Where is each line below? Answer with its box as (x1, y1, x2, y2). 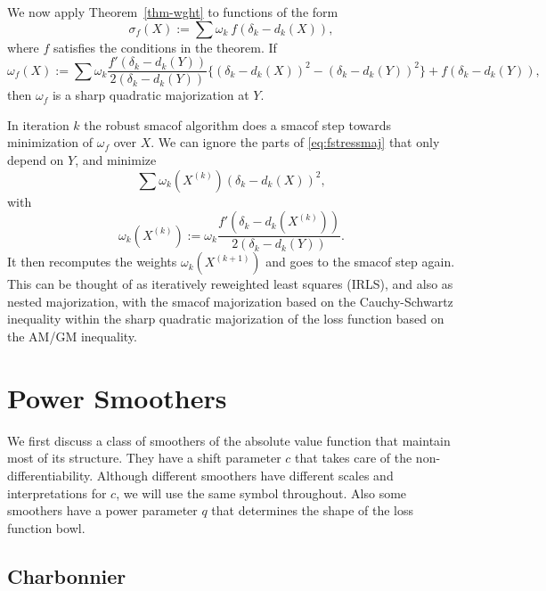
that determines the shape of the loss (211, 501, 414, 520)
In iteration (7, 115, 69, 134)
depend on (7, 151, 64, 169)
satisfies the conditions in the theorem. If (53, 37, 277, 56)
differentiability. (7, 465, 94, 484)
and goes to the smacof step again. (265, 252, 455, 271)
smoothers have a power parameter (7, 501, 198, 520)
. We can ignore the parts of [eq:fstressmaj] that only (151, 133, 440, 152)
